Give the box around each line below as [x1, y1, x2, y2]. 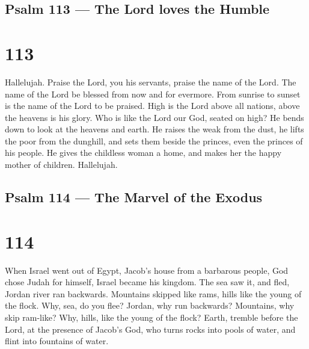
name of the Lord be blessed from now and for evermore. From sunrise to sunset [5, 87, 301, 100]
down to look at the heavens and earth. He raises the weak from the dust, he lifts [5, 123, 304, 135]
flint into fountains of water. [5, 335, 109, 347]
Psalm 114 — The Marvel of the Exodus [5, 188, 263, 206]
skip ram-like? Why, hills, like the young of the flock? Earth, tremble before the [5, 310, 298, 323]
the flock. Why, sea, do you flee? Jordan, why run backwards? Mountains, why [5, 299, 295, 312]
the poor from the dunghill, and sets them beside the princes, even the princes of [5, 134, 303, 147]
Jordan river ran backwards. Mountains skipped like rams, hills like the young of [5, 287, 302, 300]
